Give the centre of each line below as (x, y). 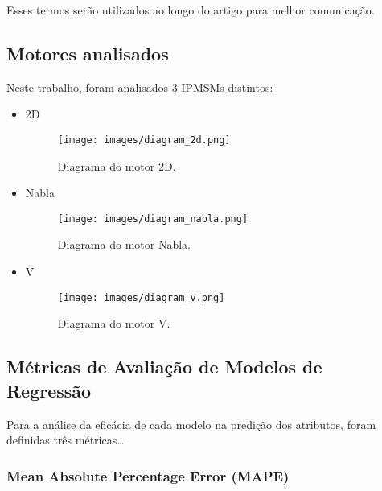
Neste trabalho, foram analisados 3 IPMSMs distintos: (140, 87)
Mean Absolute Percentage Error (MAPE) (148, 475)
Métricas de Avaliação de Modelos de (164, 367)
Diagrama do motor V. (114, 323)
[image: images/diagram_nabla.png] (153, 219)
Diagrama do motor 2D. (117, 165)
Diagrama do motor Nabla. (124, 244)
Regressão (49, 390)
